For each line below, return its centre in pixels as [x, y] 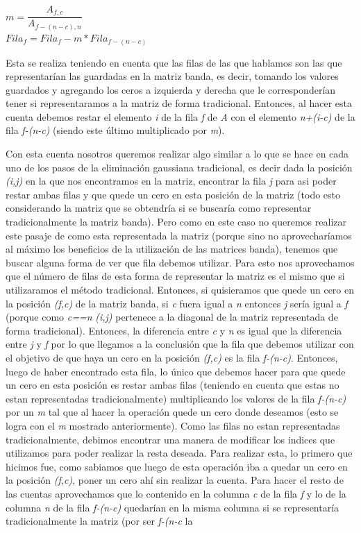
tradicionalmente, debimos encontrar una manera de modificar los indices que [170, 439]
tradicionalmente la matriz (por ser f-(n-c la [99, 521]
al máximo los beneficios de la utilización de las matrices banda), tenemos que [172, 249]
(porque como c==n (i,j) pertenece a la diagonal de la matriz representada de [172, 317]
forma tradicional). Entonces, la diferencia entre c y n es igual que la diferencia [174, 330]
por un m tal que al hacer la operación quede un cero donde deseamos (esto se [172, 412]
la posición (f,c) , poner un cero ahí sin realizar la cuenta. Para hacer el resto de [175, 480]
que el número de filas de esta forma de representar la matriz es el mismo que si [175, 276]
